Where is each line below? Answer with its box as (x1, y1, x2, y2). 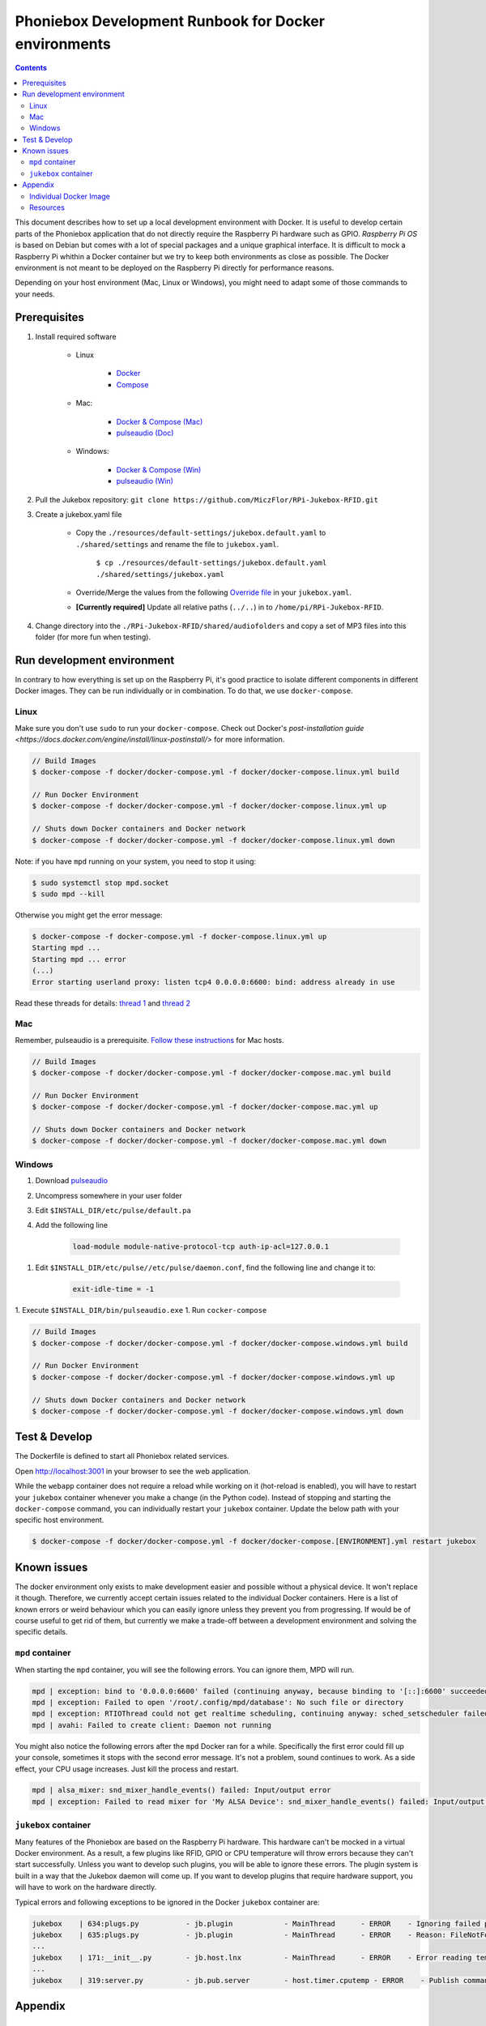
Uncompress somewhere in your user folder (35, 1190, 182, 1200)
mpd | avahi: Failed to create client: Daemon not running (32, 1720, 271, 1729)
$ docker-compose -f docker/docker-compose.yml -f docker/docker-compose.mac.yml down (32, 1136, 387, 1146)
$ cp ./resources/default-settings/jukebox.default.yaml (96, 558, 327, 567)
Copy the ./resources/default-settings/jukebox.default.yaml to (75, 528, 326, 538)
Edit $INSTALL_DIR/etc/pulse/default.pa (35, 1205, 192, 1215)
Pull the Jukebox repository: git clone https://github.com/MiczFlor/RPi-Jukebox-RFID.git (35, 494, 378, 504)
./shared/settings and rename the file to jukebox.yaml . (75, 539, 279, 549)
